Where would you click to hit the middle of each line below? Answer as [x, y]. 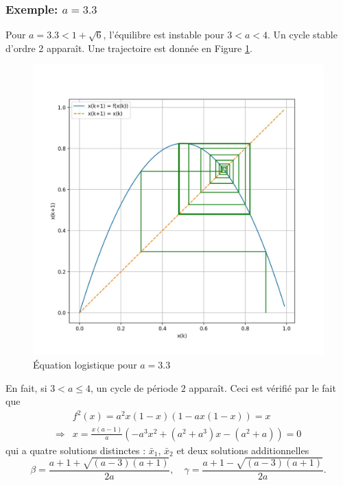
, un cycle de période [134, 387]
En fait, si [26, 387]
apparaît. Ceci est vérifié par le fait [262, 387]
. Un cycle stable [303, 35]
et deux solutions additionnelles [243, 450]
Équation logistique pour [85, 364]
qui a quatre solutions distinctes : [76, 450]
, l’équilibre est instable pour [164, 35]
